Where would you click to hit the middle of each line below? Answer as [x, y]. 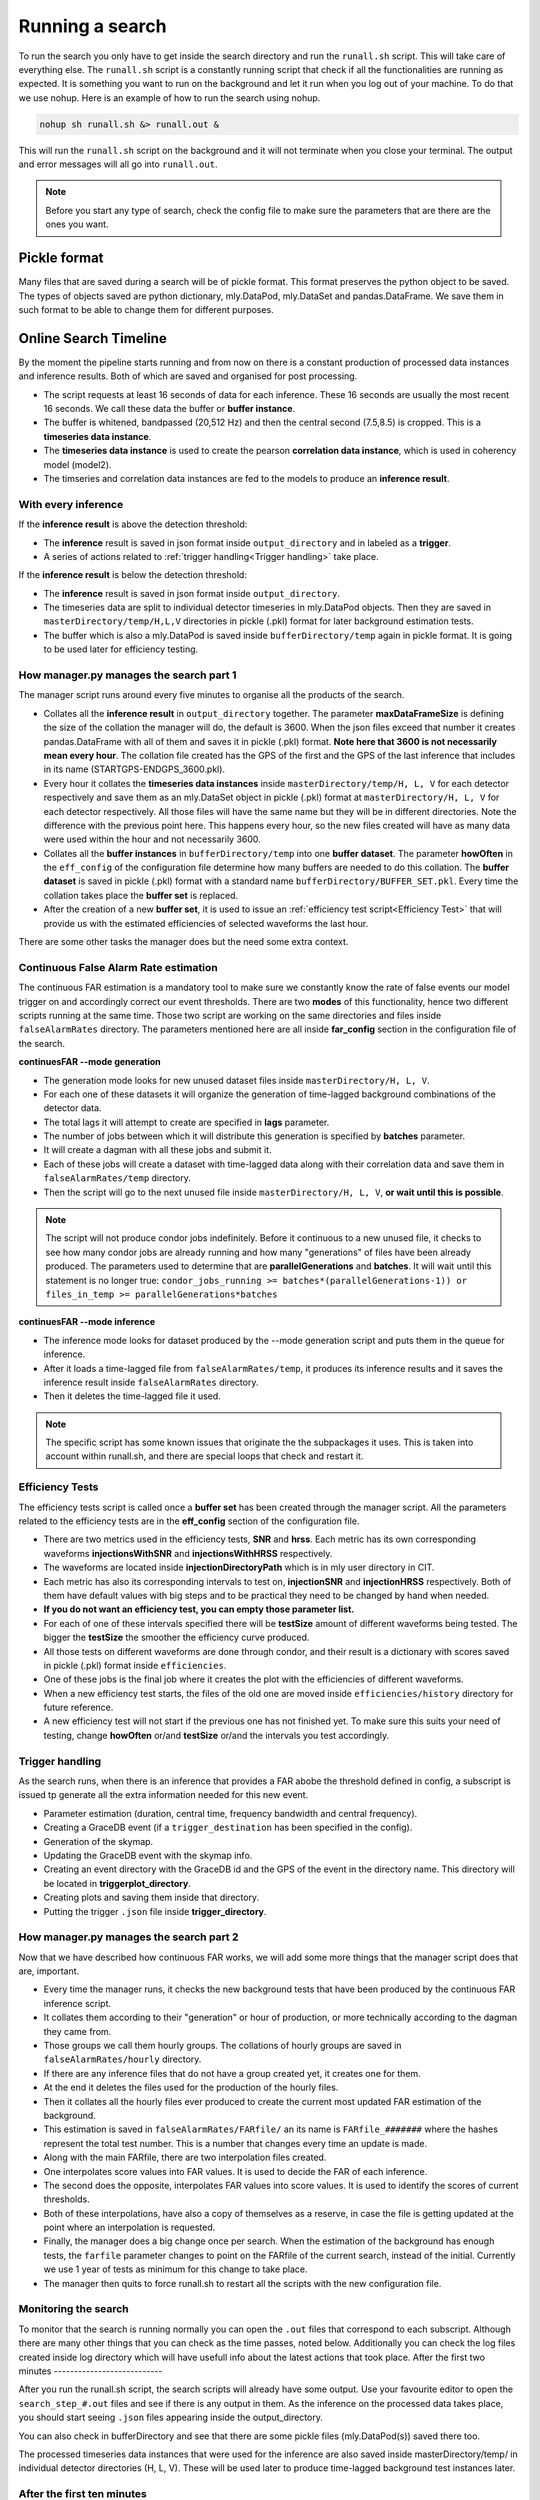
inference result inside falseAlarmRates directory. [151, 1382]
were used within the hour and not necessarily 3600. [152, 839]
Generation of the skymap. [98, 1841]
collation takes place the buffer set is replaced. [141, 895]
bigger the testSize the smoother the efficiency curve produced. [176, 1637]
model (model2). [77, 464]
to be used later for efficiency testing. [121, 649]
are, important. [49, 1971]
